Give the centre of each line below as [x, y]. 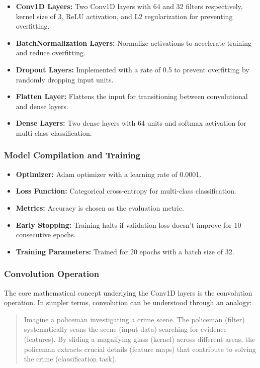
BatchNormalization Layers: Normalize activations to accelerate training [134, 42]
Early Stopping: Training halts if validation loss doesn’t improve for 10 [128, 224]
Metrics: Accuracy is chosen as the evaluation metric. [100, 207]
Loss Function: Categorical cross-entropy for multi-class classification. [126, 191]
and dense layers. [42, 106]
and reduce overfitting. [51, 53]
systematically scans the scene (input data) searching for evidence [125, 329]
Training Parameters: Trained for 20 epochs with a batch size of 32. [125, 251]
